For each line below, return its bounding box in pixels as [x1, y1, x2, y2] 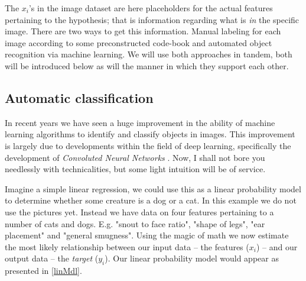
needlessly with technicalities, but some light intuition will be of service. [5, 163, 266, 175]
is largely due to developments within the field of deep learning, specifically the [5, 139, 291, 151]
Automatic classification [5, 88, 154, 106]
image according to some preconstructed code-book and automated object [5, 36, 272, 49]
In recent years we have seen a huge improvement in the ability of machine [5, 116, 275, 128]
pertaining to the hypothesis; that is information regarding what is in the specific [5, 13, 300, 25]
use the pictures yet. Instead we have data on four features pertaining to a [5, 205, 274, 218]
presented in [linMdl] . [5, 264, 82, 277]
